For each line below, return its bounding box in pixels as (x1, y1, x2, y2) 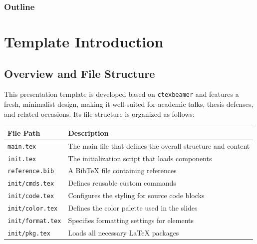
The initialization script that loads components (68, 153, 212, 163)
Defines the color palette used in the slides (68, 203, 198, 213)
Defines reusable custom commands (68, 178, 176, 188)
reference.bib (7, 168, 54, 175)
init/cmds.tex (7, 180, 54, 188)
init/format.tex (7, 218, 61, 225)
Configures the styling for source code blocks (68, 190, 205, 201)
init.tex (7, 155, 36, 163)
